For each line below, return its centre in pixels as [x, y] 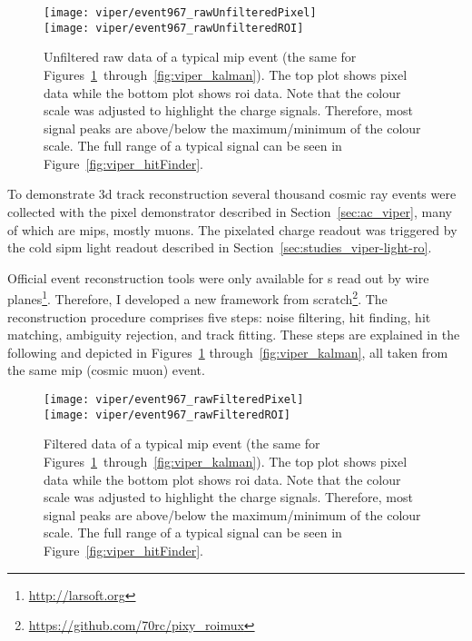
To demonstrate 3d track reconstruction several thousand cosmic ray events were [232, 194]
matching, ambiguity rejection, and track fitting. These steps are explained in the [234, 335]
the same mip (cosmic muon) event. [106, 370]
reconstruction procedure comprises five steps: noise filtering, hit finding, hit [219, 316]
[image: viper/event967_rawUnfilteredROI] [174, 28]
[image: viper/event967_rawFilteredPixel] [174, 400]
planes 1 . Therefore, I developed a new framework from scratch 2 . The [197, 298]
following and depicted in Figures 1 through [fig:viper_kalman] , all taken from [228, 352]
